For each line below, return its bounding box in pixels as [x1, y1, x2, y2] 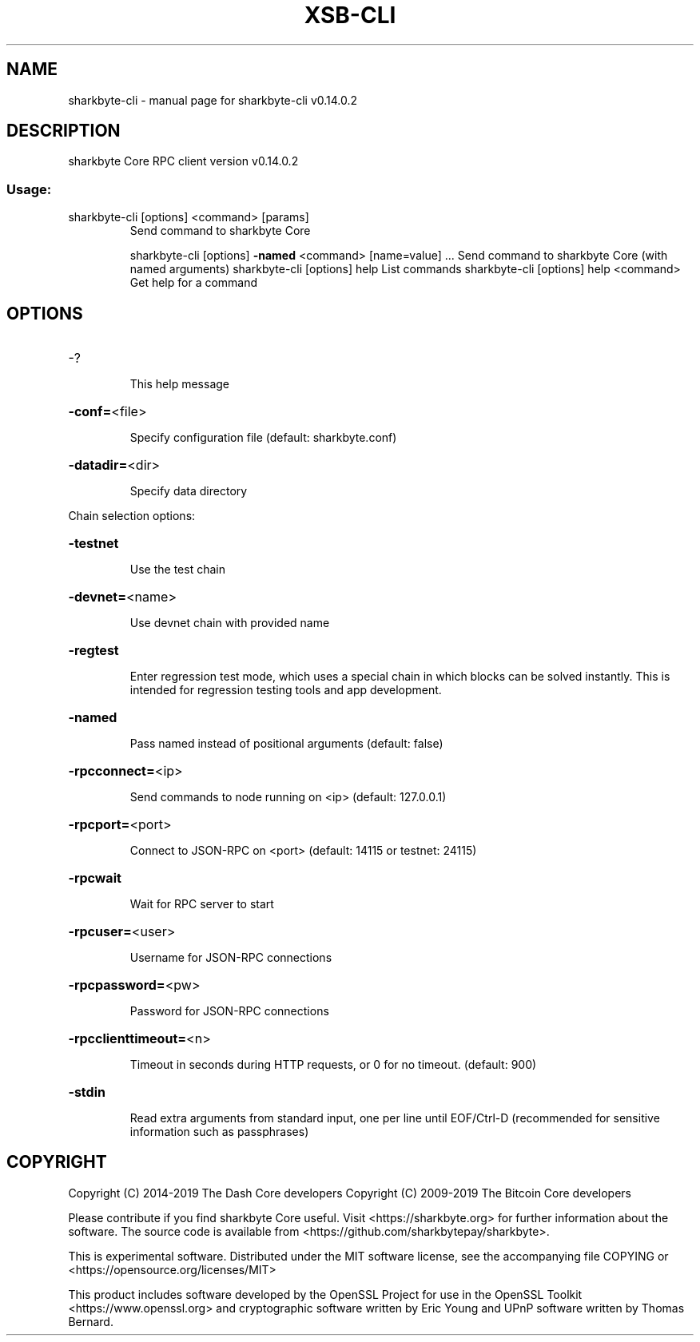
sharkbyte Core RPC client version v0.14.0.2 [68, 154, 299, 169]
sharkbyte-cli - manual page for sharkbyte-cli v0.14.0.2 [68, 93, 358, 107]
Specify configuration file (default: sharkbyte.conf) [129, 431, 397, 445]
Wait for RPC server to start [129, 897, 274, 911]
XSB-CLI [304, 2, 396, 29]
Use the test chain [129, 562, 225, 577]
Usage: [6, 181, 52, 197]
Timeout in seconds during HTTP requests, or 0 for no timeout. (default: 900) [129, 1058, 537, 1072]
